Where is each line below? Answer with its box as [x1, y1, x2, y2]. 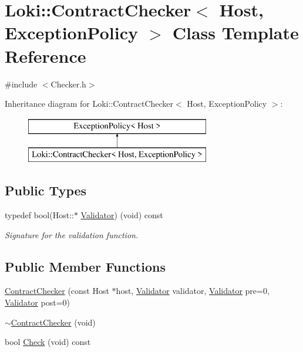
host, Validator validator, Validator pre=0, [116, 285, 270, 297]
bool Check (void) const [5, 336, 91, 348]
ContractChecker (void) [11, 316, 96, 328]
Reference [5, 43, 86, 67]
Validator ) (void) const [80, 209, 163, 221]
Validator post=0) [5, 296, 70, 309]
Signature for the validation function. [5, 228, 139, 241]
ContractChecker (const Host [5, 285, 109, 297]
